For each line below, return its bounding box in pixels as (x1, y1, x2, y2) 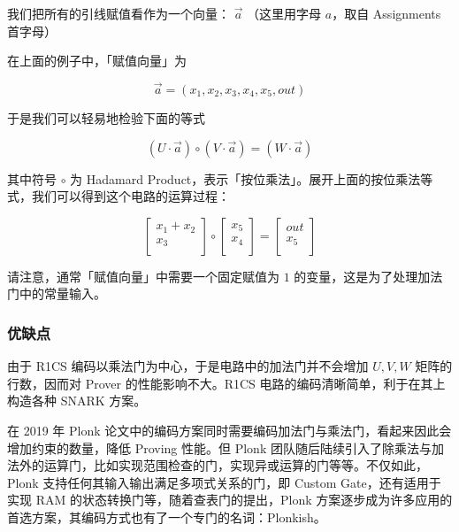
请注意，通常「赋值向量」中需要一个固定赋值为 (7, 266, 279, 285)
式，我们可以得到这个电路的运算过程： (7, 187, 230, 205)
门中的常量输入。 (7, 284, 106, 303)
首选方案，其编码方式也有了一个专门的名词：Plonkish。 (7, 507, 326, 526)
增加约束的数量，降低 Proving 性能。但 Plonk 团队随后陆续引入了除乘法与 (7, 438, 432, 457)
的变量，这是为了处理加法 (294, 266, 443, 285)
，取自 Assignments (332, 4, 441, 22)
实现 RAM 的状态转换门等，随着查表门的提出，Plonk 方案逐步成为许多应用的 (7, 490, 453, 509)
